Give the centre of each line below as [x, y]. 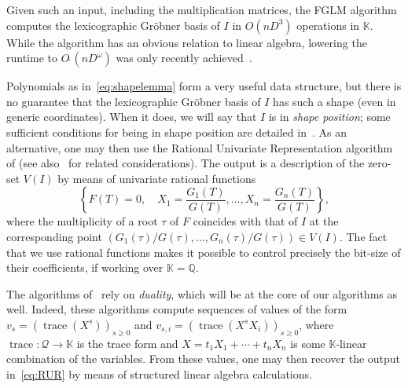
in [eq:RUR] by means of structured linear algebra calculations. [159, 373]
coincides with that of [245, 221]
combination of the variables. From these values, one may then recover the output [204, 359]
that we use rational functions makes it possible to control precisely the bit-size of [204, 252]
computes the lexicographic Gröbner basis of [113, 25]
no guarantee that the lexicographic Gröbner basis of [134, 101]
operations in [328, 25]
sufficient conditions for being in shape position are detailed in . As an [176, 132]
